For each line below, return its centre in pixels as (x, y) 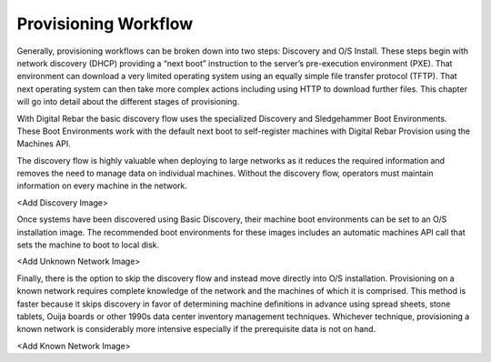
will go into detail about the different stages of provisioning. (128, 102)
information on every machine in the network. (102, 186)
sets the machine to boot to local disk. (88, 245)
